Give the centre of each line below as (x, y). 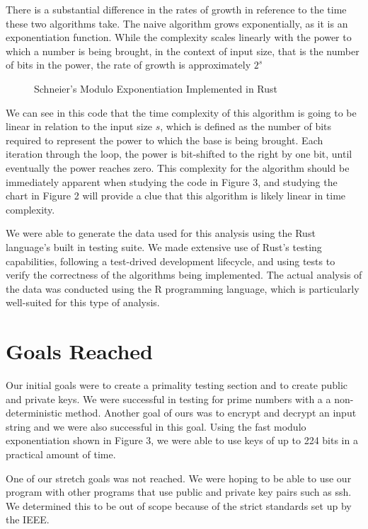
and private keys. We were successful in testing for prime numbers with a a (168, 399)
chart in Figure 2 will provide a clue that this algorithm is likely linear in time (176, 196)
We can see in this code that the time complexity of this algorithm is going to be (181, 112)
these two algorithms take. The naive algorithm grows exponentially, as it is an (177, 23)
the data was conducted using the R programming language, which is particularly (183, 288)
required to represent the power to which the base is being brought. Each (165, 140)
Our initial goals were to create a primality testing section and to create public (177, 385)
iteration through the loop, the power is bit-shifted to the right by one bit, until (179, 154)
